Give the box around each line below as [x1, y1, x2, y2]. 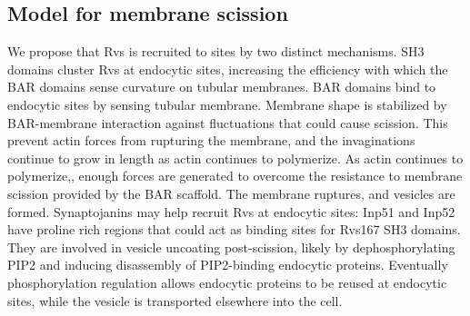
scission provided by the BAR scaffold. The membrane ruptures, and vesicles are [7, 183, 455, 202]
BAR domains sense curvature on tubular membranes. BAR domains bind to [7, 77, 436, 96]
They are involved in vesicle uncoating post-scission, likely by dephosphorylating [7, 237, 455, 256]
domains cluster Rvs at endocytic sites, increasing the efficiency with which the [7, 59, 448, 78]
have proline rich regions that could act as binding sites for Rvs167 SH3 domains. [7, 220, 461, 239]
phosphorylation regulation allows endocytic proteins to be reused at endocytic [7, 272, 447, 291]
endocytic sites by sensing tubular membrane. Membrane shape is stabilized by [7, 94, 447, 114]
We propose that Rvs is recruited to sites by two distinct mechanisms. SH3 [7, 42, 425, 61]
